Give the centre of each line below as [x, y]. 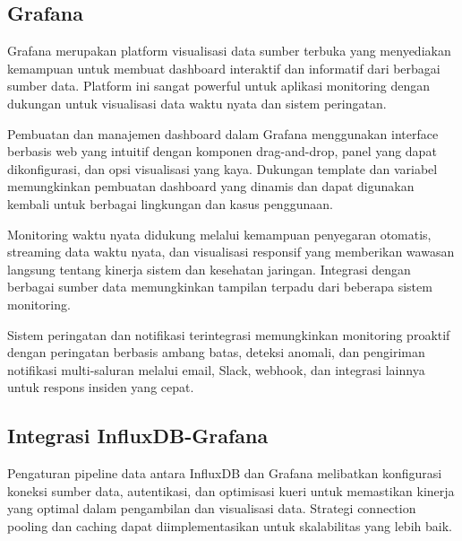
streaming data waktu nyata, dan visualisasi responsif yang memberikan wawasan [231, 252]
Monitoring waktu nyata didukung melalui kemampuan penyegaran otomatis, [219, 234]
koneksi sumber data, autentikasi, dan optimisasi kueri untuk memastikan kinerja [231, 490]
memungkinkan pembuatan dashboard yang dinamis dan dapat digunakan [211, 186]
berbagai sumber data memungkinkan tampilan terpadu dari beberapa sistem [220, 287]
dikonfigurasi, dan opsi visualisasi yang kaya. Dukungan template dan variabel [222, 168]
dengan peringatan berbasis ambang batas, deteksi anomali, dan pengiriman [216, 352]
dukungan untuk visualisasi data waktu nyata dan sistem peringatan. [197, 103]
